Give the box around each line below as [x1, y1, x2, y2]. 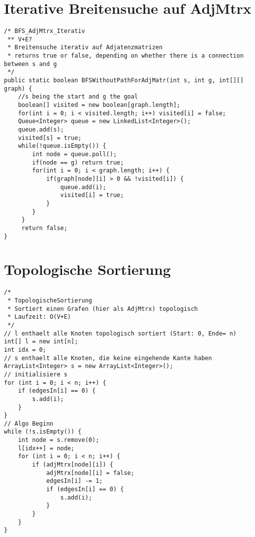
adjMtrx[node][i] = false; [46, 469, 134, 476]
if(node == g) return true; [32, 159, 124, 166]
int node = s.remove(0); [18, 436, 99, 444]
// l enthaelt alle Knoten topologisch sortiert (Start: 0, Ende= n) [4, 330, 237, 337]
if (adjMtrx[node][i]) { [32, 461, 113, 469]
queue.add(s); [18, 126, 64, 133]
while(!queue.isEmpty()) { [18, 142, 106, 150]
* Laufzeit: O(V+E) [7, 313, 71, 321]
